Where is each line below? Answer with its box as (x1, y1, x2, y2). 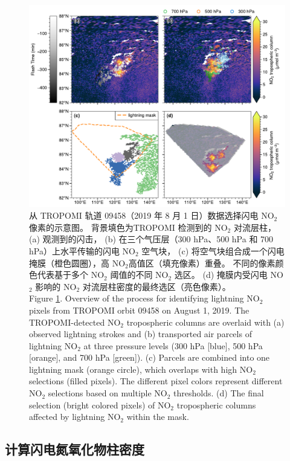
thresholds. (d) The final (173, 387, 264, 399)
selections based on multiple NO (48, 387, 167, 399)
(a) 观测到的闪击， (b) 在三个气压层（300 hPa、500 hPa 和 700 (29, 233, 274, 245)
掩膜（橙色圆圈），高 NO (29, 256, 126, 269)
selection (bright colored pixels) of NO (29, 398, 171, 411)
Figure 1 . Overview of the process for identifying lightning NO (29, 292, 260, 305)
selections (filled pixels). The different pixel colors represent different (29, 375, 283, 387)
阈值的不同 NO (110, 268, 169, 281)
